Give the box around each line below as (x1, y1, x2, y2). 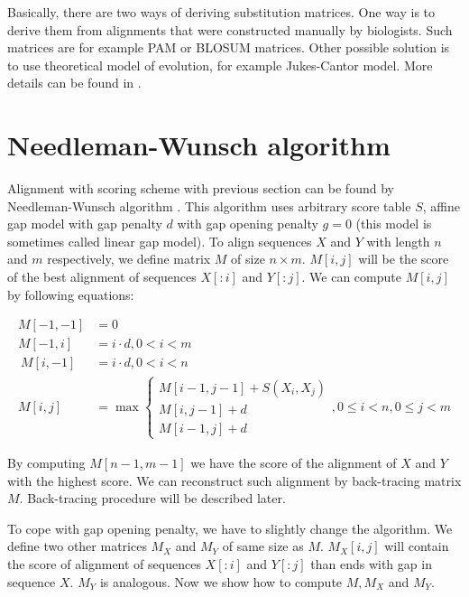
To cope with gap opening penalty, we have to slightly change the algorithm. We (7, 518, 453, 537)
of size (231, 249, 265, 268)
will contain (384, 536, 449, 555)
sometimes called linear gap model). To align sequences (7, 231, 312, 250)
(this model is (355, 214, 432, 233)
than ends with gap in (310, 554, 432, 573)
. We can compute (301, 267, 401, 286)
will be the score (358, 249, 449, 268)
